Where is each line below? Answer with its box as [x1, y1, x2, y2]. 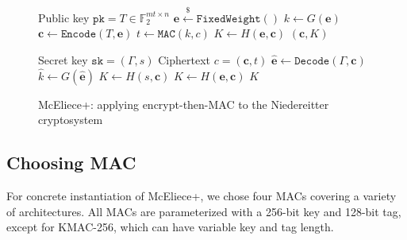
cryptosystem [38, 111, 103, 128]
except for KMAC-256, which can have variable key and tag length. [6, 219, 334, 235]
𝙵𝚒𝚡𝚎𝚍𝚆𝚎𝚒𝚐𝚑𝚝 [196, 13, 261, 25]
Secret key [38, 51, 88, 68]
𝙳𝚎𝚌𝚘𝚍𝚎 [294, 55, 330, 67]
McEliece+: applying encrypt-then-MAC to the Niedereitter [38, 95, 329, 112]
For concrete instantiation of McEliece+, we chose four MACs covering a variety [6, 188, 397, 204]
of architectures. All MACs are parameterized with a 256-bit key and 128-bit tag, [6, 203, 401, 219]
